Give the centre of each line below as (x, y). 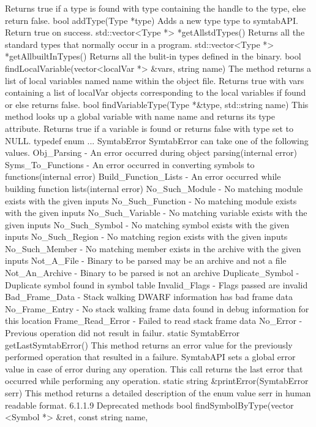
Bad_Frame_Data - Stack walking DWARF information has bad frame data (149, 297)
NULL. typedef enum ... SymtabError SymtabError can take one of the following (157, 140)
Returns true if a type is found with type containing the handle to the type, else (156, 8)
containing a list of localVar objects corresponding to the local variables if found (156, 92)
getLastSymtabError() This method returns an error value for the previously (149, 344)
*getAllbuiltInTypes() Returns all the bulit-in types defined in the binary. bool (153, 56)
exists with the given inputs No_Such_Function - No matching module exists (151, 200)
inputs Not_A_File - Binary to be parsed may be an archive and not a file (146, 260)
